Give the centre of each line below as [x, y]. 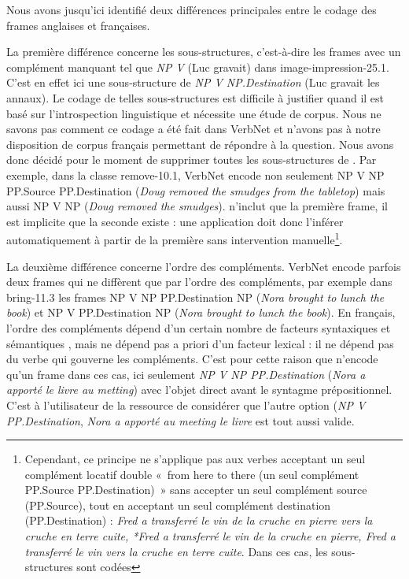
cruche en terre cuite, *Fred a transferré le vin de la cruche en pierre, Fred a [210, 536]
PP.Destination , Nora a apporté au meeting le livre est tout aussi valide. [181, 420]
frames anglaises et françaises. [78, 25]
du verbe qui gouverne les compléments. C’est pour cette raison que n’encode [192, 359]
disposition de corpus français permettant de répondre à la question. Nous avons [200, 144]
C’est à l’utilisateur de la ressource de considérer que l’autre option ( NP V [186, 405]
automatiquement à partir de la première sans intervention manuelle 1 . [175, 238]
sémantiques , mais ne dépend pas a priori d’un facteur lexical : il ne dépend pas [200, 343]
